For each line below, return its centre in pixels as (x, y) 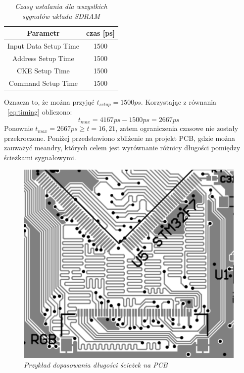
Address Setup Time (43, 58)
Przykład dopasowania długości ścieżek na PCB (96, 365)
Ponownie (19, 128)
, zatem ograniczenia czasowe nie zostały (177, 128)
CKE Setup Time (43, 70)
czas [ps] (100, 33)
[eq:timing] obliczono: (40, 112)
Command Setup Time (43, 83)
